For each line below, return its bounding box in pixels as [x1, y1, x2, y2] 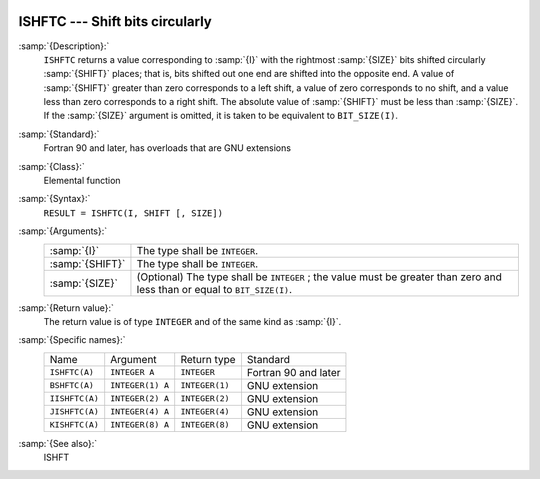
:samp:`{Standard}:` [18, 128, 100, 140]
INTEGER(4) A [110, 406, 170, 417]
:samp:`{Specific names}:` [18, 334, 126, 346]
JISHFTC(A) [49, 406, 100, 417]
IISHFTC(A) [49, 393, 100, 404]
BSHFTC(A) [49, 380, 95, 391]
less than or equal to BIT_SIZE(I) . [136, 282, 293, 296]
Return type [180, 352, 236, 366]
